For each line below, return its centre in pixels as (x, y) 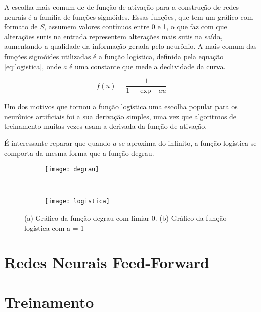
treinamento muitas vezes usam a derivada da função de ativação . (106, 126)
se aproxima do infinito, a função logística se (188, 143)
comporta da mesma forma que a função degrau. (79, 153)
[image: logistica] (77, 202)
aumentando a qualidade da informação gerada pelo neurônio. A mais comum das (130, 46)
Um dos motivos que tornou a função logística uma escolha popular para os (121, 106)
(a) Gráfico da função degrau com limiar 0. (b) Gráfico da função (125, 218)
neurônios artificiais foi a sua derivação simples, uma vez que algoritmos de (120, 116)
